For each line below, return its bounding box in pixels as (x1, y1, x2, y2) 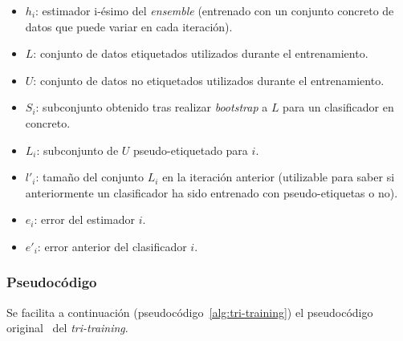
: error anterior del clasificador (37, 237, 187, 254)
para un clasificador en (283, 99, 394, 116)
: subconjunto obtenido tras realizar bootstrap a (35, 99, 268, 116)
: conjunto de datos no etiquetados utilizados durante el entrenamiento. (33, 71, 385, 88)
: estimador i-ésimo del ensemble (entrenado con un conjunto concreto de (35, 2, 394, 18)
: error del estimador (34, 211, 135, 228)
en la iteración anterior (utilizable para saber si (162, 168, 395, 185)
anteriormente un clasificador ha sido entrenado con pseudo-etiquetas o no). (25, 184, 398, 201)
